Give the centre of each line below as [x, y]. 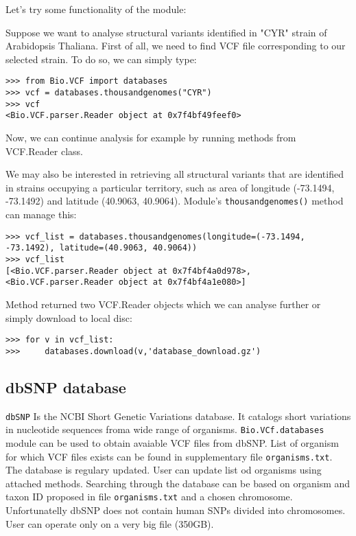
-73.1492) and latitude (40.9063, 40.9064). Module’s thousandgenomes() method [175, 201]
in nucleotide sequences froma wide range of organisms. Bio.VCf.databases [165, 429]
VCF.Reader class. [44, 151]
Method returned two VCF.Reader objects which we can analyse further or [163, 304]
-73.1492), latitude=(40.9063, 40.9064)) [102, 248]
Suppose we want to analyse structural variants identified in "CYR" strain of [166, 32]
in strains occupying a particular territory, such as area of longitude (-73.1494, [170, 187]
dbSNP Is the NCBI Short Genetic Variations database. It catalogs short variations [178, 416]
